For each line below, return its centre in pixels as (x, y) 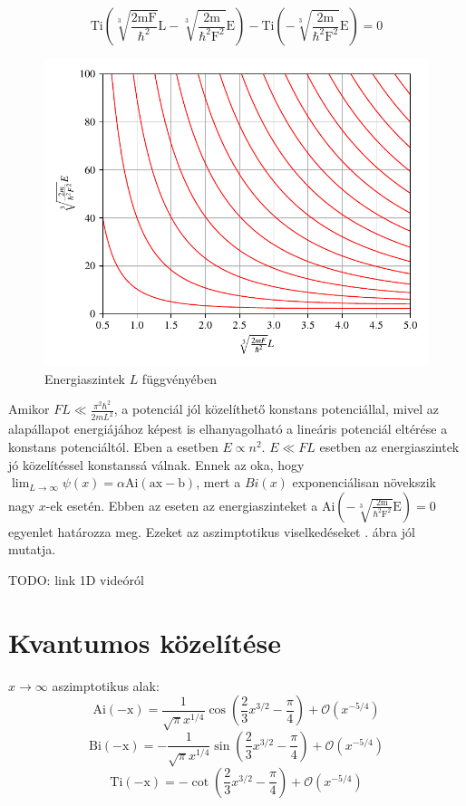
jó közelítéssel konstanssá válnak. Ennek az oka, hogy (156, 464)
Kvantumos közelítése (145, 642)
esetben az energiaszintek (389, 446)
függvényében (179, 378)
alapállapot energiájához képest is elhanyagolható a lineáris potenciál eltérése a (228, 429)
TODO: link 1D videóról (76, 579)
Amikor (29, 409)
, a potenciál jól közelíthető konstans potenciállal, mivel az (277, 409)
